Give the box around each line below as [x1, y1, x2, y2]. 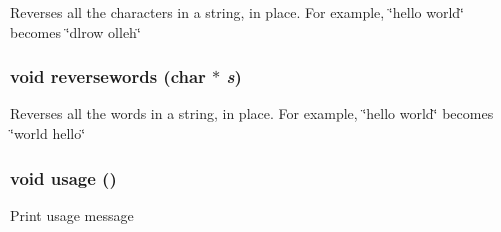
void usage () [10, 165, 117, 190]
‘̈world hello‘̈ [10, 123, 86, 143]
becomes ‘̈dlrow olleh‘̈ [10, 21, 141, 42]
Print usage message [10, 204, 134, 225]
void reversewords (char [10, 64, 206, 89]
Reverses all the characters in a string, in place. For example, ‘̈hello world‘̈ [10, 2, 464, 22]
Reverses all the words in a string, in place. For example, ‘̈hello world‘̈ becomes [10, 103, 494, 124]
